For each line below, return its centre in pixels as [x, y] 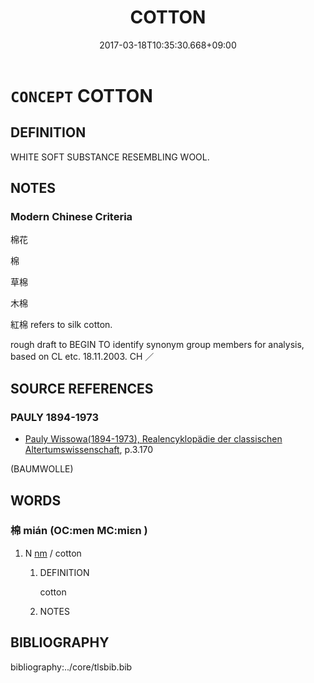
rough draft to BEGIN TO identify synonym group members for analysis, [157, 345]
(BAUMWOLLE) [42, 469]
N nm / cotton [53, 553]
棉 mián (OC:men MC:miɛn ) [79, 531]
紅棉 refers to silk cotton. [61, 325]
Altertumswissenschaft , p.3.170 [89, 450]
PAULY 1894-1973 [54, 417]
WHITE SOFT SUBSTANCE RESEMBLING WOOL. [110, 157]
